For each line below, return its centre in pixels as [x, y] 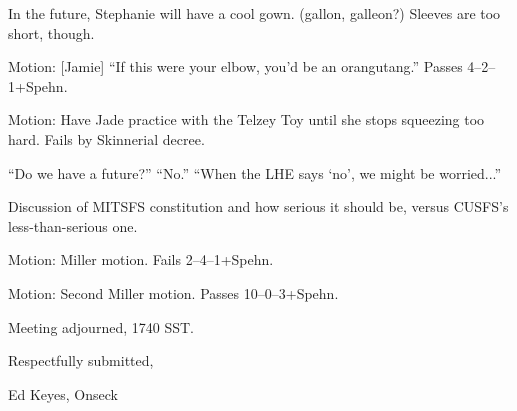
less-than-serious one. [73, 225]
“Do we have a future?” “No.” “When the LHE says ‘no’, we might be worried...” [255, 172]
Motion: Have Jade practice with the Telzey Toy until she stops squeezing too [246, 119]
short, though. [51, 32]
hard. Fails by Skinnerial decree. [106, 138]
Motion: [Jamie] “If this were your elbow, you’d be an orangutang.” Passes [235, 66]
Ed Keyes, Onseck [63, 393]
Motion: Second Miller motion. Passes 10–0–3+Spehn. [173, 292]
